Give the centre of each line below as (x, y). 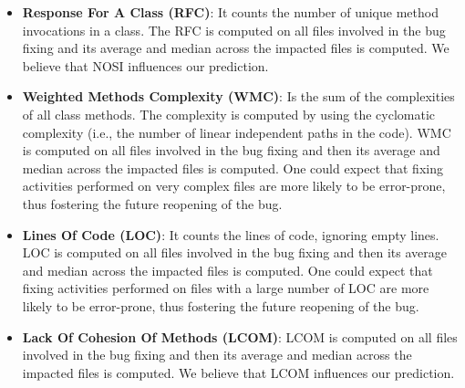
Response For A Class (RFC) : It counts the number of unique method (230, 12)
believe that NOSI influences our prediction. (145, 65)
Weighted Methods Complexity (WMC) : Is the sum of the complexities (238, 96)
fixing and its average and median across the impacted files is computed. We (236, 48)
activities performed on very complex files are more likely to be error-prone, (234, 186)
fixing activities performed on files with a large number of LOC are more (226, 288)
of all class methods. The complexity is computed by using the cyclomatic (229, 114)
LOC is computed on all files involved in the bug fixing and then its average (234, 252)
